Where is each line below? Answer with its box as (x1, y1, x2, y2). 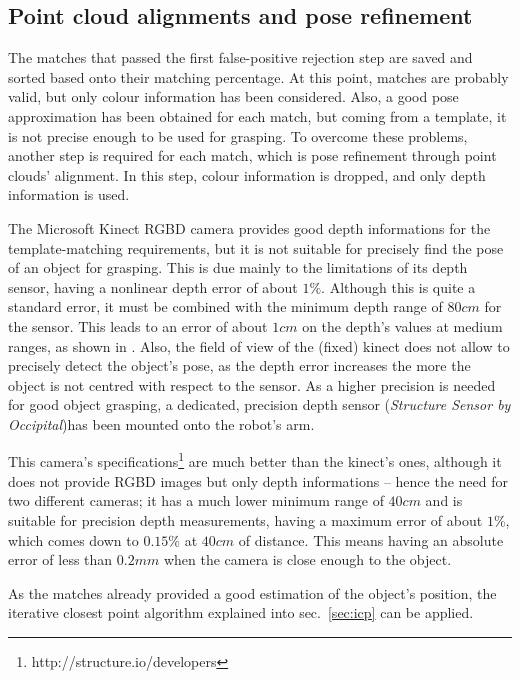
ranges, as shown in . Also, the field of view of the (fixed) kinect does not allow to (8, 335, 510, 356)
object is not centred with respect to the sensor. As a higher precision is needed (8, 374, 496, 395)
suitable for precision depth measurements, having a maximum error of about (8, 509, 483, 530)
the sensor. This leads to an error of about (8, 315, 268, 336)
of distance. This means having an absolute (238, 529, 504, 550)
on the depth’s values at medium (302, 315, 503, 336)
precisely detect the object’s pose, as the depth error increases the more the (8, 355, 471, 376)
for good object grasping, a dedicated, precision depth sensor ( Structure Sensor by (8, 394, 511, 415)
